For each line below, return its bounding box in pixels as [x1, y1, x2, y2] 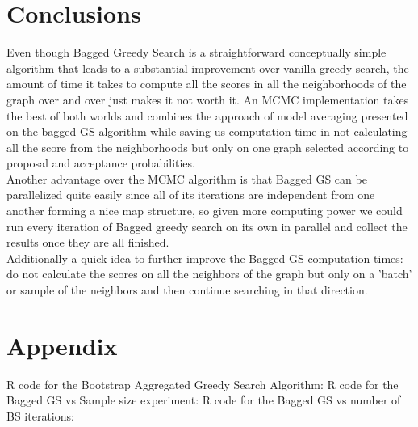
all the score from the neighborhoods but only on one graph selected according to [6, 138, 409, 155]
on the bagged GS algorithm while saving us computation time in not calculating [6, 123, 408, 140]
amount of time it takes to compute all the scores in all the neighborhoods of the [6, 75, 407, 92]
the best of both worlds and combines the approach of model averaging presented [6, 107, 408, 124]
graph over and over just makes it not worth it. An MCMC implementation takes [6, 91, 409, 108]
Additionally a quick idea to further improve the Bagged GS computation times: [6, 249, 403, 266]
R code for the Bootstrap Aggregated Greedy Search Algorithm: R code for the [6, 375, 399, 392]
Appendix [6, 328, 118, 361]
